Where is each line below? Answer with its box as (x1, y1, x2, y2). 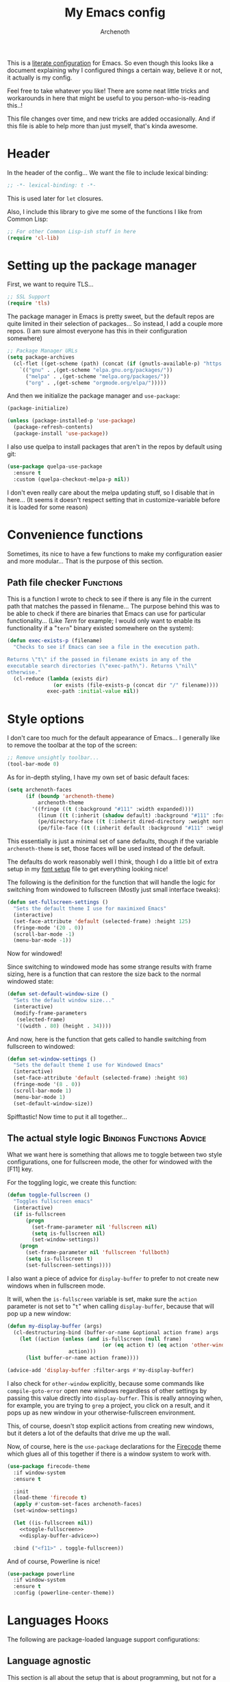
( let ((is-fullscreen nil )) (13, 1519, 94, 1527)
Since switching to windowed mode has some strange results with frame (7, 962, 212, 971)
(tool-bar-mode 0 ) (7, 761, 60, 768)
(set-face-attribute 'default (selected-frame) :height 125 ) (13, 918, 192, 925)
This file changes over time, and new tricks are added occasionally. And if (7, 115, 216, 123)
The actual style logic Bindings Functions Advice (7, 1132, 207, 1144)
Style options (7, 711, 84, 726)
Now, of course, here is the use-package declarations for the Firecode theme (7, 1442, 221, 1450)
